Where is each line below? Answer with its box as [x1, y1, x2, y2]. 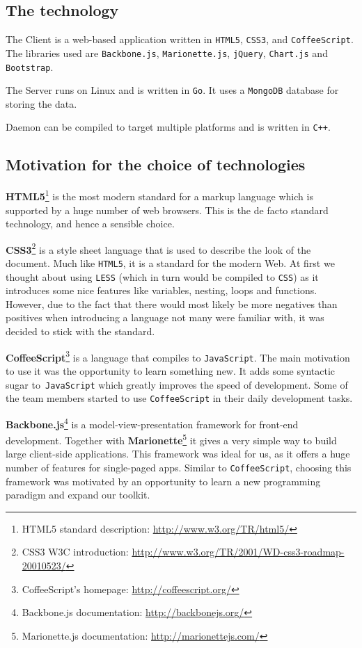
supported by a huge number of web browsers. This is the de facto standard [6, 202, 329, 217]
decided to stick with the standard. [6, 324, 155, 339]
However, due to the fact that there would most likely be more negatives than [6, 296, 338, 311]
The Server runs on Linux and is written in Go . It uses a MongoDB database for [6, 83, 339, 97]
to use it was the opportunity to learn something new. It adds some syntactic [6, 363, 336, 378]
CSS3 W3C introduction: [22, 544, 129, 559]
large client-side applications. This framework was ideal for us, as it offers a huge [6, 446, 350, 461]
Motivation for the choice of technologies [6, 154, 306, 175]
